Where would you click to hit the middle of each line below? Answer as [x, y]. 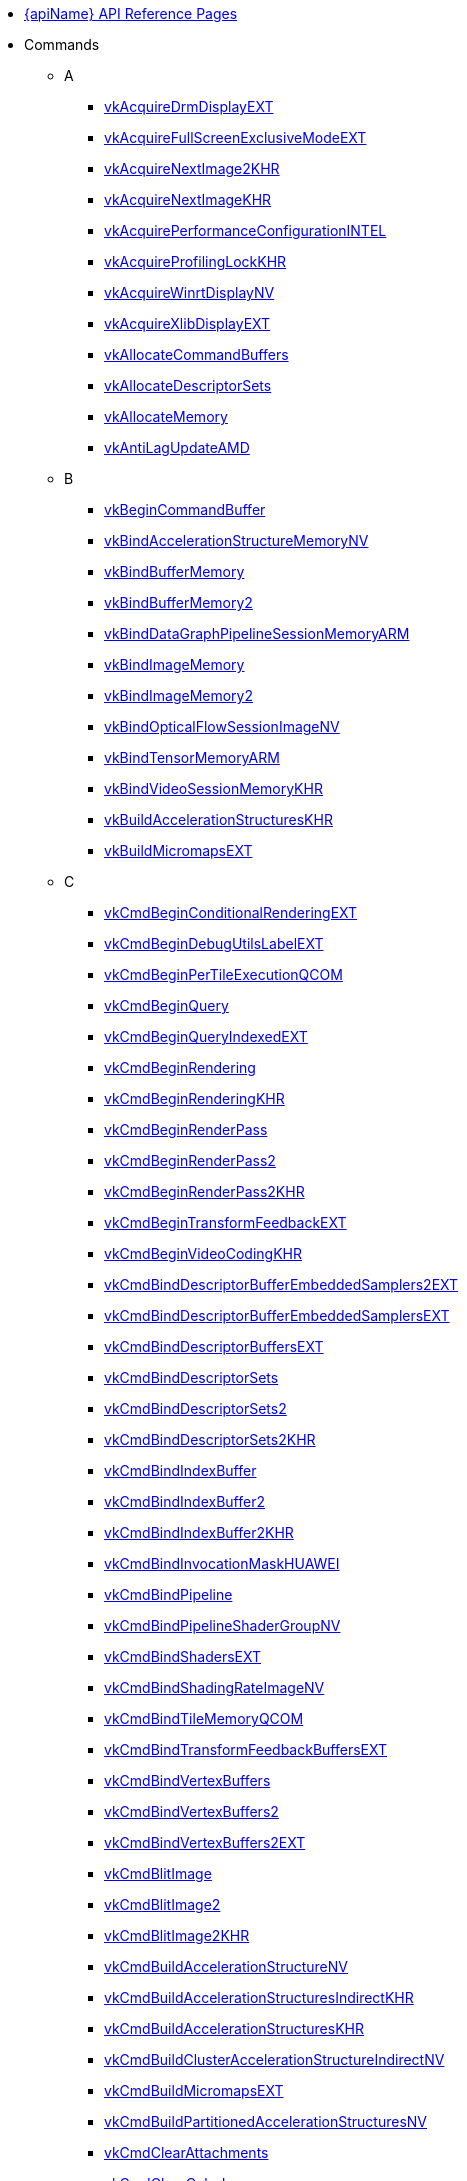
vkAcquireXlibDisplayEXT [187, 323]
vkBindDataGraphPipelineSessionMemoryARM [257, 633]
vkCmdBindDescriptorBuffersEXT [214, 1346]
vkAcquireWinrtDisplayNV [189, 292]
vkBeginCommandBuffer [185, 509]
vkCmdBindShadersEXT [183, 1656]
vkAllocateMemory [166, 416]
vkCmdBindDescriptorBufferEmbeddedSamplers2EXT [281, 1284]
